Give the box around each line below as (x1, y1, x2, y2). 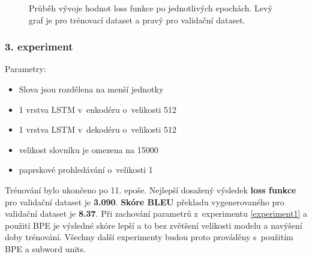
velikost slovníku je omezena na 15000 (19, 143, 158, 156)
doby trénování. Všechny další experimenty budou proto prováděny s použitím (5, 231, 293, 243)
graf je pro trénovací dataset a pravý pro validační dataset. (29, 13, 245, 26)
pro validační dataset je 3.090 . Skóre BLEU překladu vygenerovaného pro (5, 195, 284, 208)
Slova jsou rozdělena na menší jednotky (19, 83, 164, 95)
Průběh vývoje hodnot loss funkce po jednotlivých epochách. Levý (29, 2, 272, 14)
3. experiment (5, 39, 73, 54)
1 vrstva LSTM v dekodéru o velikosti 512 (19, 123, 176, 136)
